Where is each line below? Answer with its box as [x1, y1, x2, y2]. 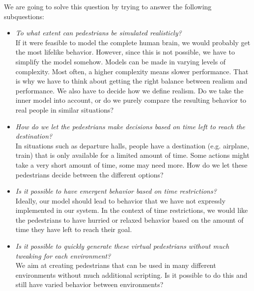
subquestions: [4, 11, 44, 21]
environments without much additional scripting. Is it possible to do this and [15, 269, 248, 280]
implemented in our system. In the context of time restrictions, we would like [15, 205, 248, 215]
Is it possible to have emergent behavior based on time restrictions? [15, 186, 217, 196]
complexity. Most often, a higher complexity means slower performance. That [15, 66, 249, 76]
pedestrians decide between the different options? [15, 169, 164, 179]
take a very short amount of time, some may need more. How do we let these [15, 159, 248, 170]
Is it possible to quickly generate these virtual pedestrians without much [15, 241, 229, 251]
